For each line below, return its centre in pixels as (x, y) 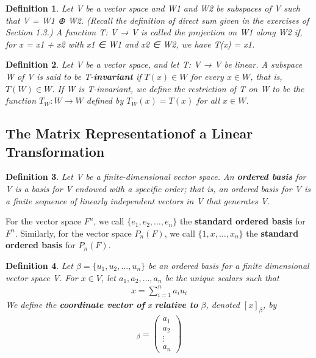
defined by (105, 100)
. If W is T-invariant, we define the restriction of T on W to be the (178, 88)
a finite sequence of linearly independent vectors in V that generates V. (138, 200)
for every (207, 76)
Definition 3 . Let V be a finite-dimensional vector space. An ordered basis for (156, 177)
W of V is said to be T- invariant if (74, 76)
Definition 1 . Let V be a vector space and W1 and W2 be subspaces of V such (153, 8)
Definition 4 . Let (39, 265)
